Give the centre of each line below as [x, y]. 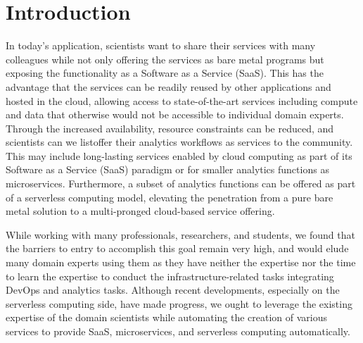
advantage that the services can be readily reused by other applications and [168, 86]
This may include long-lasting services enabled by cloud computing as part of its [179, 155]
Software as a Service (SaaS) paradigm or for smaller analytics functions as [167, 169]
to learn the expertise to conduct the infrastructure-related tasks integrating [170, 276]
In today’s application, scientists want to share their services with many [161, 45]
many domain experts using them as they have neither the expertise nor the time [181, 262]
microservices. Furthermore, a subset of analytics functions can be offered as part [181, 183]
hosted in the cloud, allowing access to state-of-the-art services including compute [182, 100]
